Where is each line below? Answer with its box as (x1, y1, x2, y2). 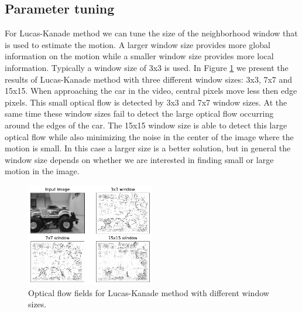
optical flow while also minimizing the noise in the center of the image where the (5, 130, 294, 143)
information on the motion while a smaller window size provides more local (5, 50, 274, 62)
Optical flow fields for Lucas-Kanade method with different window (28, 286, 269, 299)
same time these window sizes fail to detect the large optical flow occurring (5, 107, 274, 120)
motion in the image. (5, 165, 80, 177)
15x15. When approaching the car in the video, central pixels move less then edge (5, 84, 297, 97)
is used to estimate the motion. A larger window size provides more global (5, 38, 270, 50)
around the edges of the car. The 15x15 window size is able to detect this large (5, 118, 287, 131)
